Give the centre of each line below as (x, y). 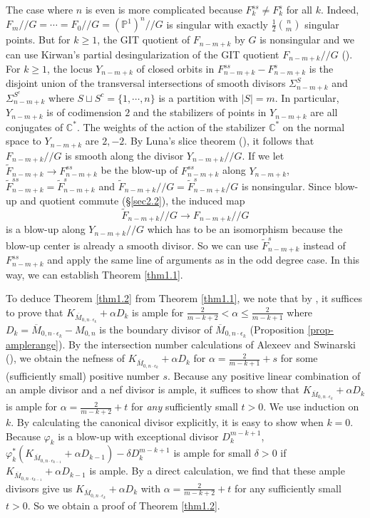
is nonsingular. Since (287, 186)
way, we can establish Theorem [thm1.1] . (94, 274)
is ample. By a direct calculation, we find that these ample (217, 471)
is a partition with (198, 97)
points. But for (38, 40)
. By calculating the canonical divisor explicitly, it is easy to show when (167, 422)
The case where (40, 9)
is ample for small (212, 453)
